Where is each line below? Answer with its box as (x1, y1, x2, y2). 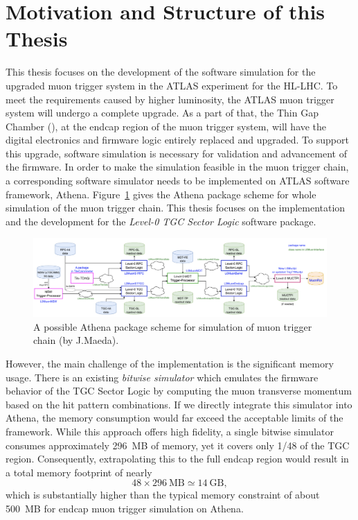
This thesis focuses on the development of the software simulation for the (6, 64, 316, 79)
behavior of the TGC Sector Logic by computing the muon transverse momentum (6, 383, 352, 398)
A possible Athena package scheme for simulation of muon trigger (33, 319, 312, 333)
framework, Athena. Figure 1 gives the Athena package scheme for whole (6, 187, 316, 201)
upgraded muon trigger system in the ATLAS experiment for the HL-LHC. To (6, 78, 338, 92)
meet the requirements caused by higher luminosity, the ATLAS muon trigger (6, 92, 334, 106)
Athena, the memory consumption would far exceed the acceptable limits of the (6, 410, 343, 425)
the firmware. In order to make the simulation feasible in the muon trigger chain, (6, 159, 349, 174)
